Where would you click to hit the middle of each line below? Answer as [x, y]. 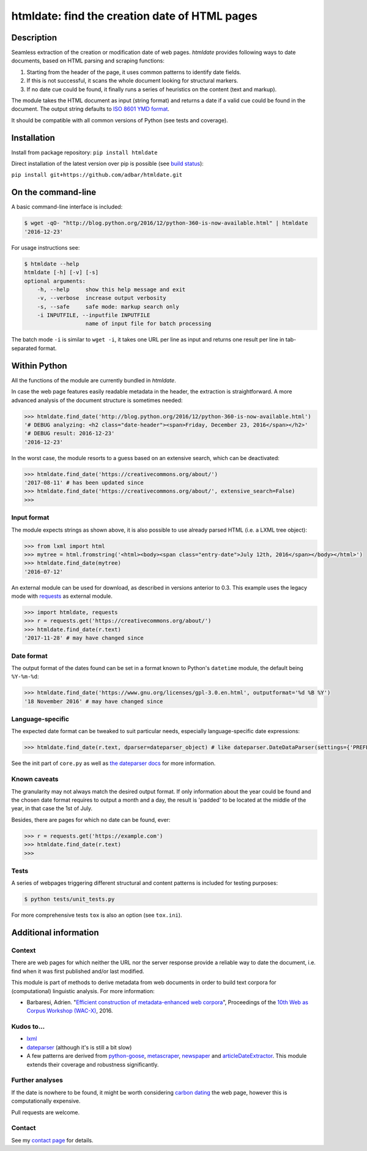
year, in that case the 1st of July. [52, 808]
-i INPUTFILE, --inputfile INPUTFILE [94, 315]
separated [24, 348]
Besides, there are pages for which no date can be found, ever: [91, 819]
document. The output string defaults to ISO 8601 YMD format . [90, 109]
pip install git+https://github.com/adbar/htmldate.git [97, 175]
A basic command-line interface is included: [67, 207]
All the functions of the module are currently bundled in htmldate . [94, 380]
